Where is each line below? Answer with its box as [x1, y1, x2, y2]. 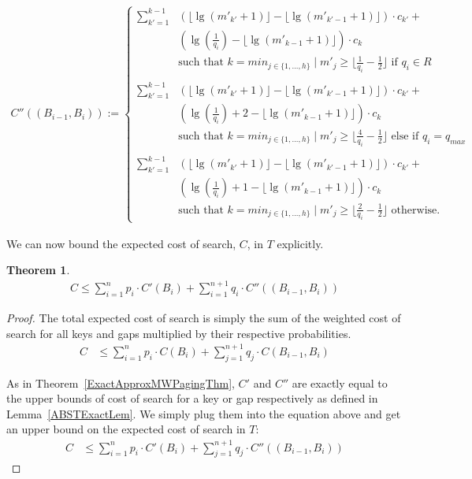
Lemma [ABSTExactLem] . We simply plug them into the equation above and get [6, 405, 401, 421]
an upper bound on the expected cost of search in [6, 421, 246, 437]
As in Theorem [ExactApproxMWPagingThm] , [6, 374, 235, 391]
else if [391, 130, 419, 142]
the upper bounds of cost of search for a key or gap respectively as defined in [6, 390, 378, 407]
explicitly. [277, 235, 324, 251]
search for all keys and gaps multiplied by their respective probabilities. [6, 325, 351, 341]
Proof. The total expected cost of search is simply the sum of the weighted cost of [6, 310, 401, 326]
